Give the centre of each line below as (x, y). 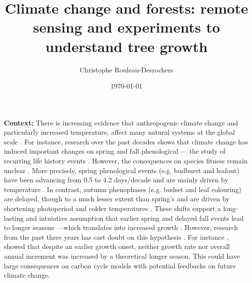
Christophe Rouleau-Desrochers (126, 69)
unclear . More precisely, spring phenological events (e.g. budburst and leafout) (122, 170)
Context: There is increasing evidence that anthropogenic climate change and (121, 122)
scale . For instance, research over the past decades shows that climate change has (126, 141)
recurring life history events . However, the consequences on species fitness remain (126, 161)
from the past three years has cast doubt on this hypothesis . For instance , (116, 237)
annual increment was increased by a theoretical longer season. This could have (122, 256)
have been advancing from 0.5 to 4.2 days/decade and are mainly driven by (116, 180)
